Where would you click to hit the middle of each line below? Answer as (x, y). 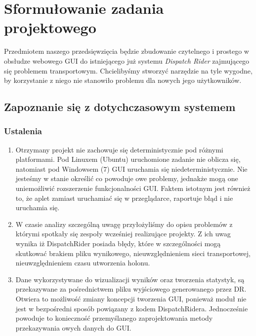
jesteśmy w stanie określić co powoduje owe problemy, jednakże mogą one (127, 178)
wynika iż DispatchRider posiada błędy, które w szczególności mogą (118, 243)
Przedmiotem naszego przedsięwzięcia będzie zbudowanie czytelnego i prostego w (127, 51)
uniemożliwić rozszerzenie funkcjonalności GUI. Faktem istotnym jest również (133, 188)
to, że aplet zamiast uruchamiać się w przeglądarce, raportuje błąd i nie (124, 198)
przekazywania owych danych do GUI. (73, 327)
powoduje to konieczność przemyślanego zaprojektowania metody (114, 318)
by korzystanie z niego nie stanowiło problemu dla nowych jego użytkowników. (123, 80)
